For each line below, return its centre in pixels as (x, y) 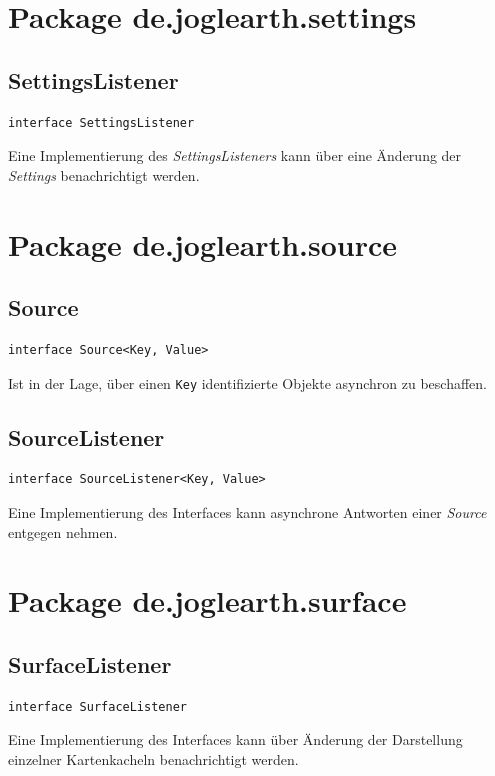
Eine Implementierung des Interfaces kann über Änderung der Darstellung (235, 739)
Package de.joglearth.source (203, 243)
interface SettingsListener (101, 122)
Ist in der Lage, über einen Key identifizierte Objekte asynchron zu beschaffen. (248, 382)
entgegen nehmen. (63, 531)
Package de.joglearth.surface (207, 600)
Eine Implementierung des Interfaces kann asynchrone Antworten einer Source (247, 511)
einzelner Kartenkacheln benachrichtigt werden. (153, 758)
